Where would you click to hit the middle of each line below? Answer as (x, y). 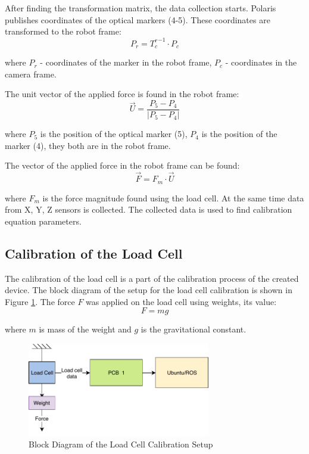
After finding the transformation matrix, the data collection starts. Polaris (141, 8)
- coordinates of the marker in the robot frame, (126, 62)
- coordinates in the (261, 62)
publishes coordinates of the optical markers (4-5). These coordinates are (138, 19)
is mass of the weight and (85, 329)
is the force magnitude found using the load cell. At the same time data (173, 198)
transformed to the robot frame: (63, 31)
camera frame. (31, 74)
